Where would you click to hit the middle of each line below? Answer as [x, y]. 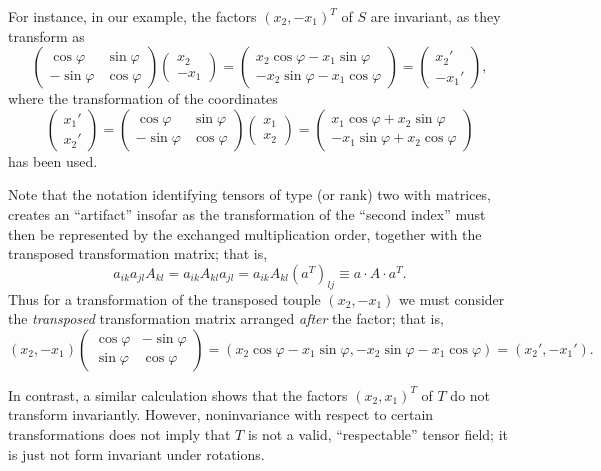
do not [470, 394]
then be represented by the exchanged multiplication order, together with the [245, 233]
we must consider [452, 298]
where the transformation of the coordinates [143, 98]
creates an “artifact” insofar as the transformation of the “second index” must [247, 213]
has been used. [53, 160]
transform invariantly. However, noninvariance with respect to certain [221, 414]
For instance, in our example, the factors [132, 16]
